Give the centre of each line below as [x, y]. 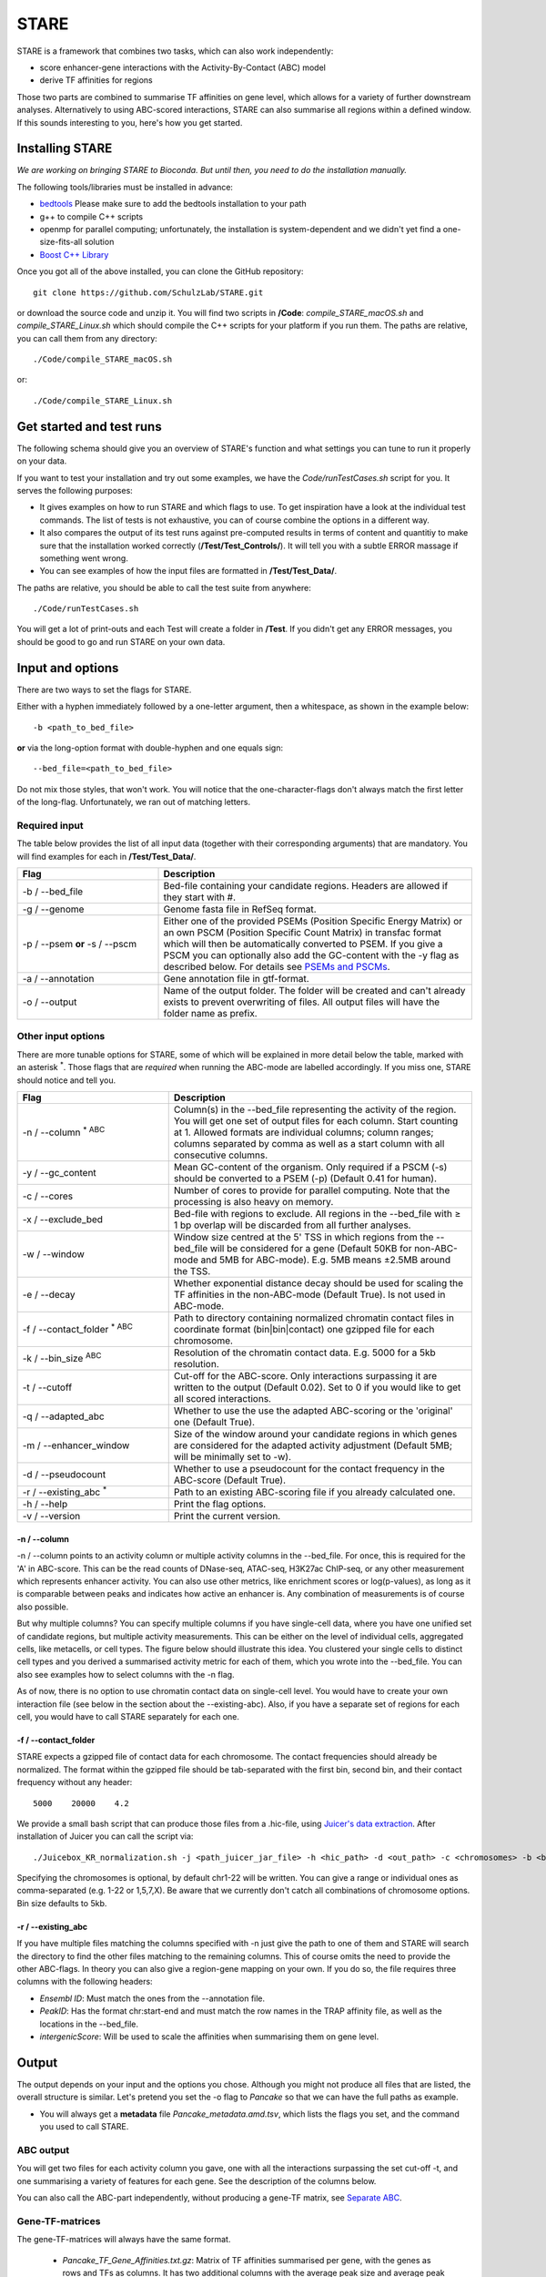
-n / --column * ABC [64, 1131]
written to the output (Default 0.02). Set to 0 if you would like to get [317, 1387]
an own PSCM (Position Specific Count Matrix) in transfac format [302, 933]
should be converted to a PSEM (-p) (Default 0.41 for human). [305, 1178]
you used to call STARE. [84, 2127]
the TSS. [192, 1271]
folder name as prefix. [211, 1014]
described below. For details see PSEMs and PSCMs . [277, 967]
